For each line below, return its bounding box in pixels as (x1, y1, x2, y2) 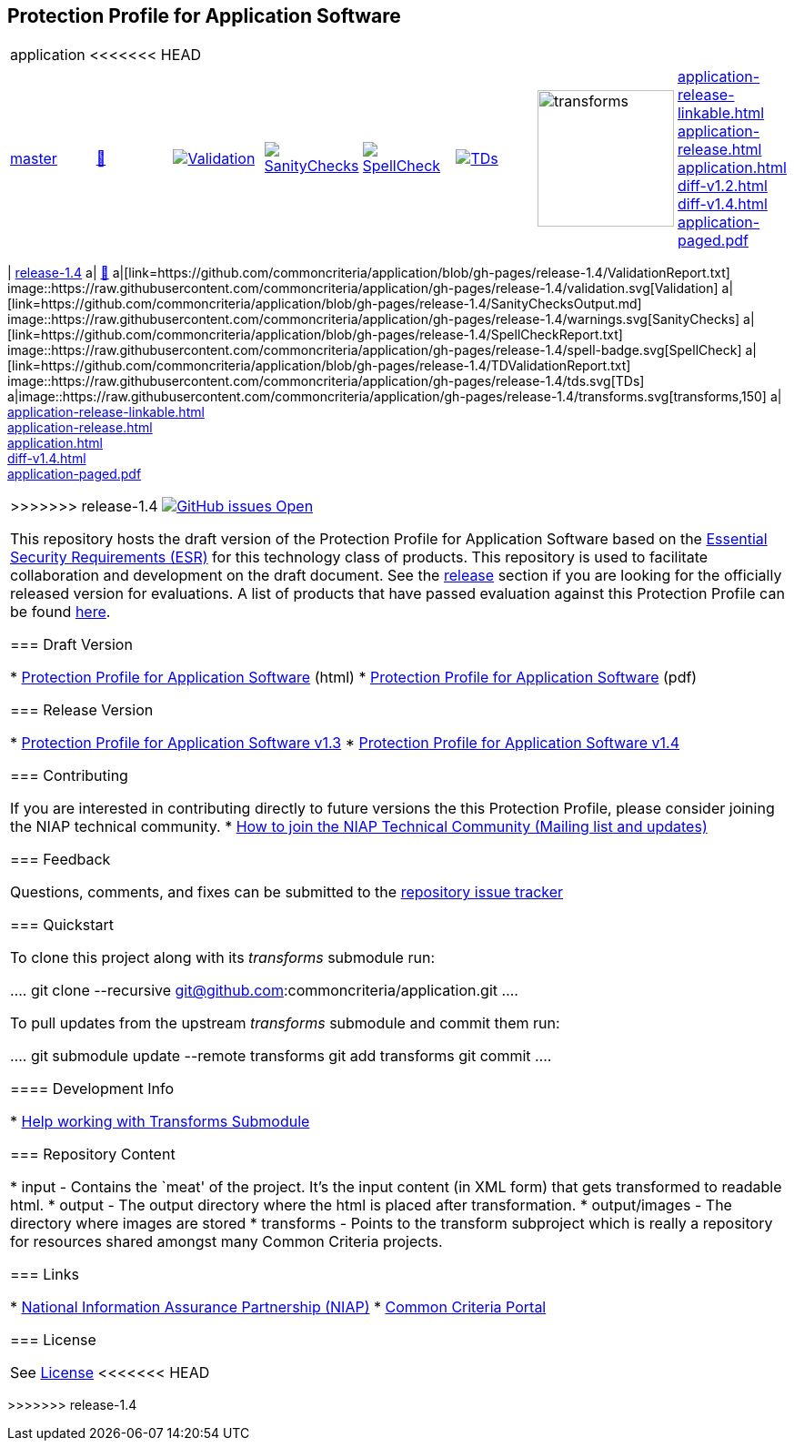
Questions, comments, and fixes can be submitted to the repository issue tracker (10, 883, 564, 902)
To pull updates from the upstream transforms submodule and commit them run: (10, 1014, 560, 1033)
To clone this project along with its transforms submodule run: (10, 948, 435, 967)
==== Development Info (10, 1079, 175, 1099)
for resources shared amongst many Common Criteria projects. (10, 1232, 443, 1251)
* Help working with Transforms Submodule (10, 1112, 310, 1131)
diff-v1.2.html (677, 177, 768, 196)
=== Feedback (10, 850, 111, 869)
